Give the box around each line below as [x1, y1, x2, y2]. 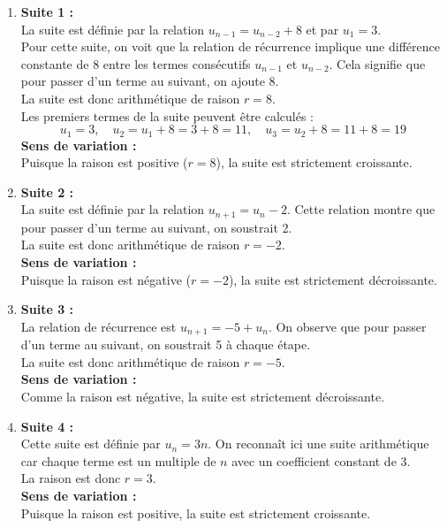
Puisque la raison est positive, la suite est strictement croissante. [20, 503, 371, 522]
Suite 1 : [20, 3, 74, 20]
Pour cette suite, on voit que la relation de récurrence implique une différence [20, 37, 440, 56]
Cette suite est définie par [20, 434, 161, 453]
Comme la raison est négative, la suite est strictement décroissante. [20, 387, 385, 406]
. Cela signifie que [329, 54, 426, 73]
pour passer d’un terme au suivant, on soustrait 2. [20, 218, 292, 236]
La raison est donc [20, 469, 121, 487]
